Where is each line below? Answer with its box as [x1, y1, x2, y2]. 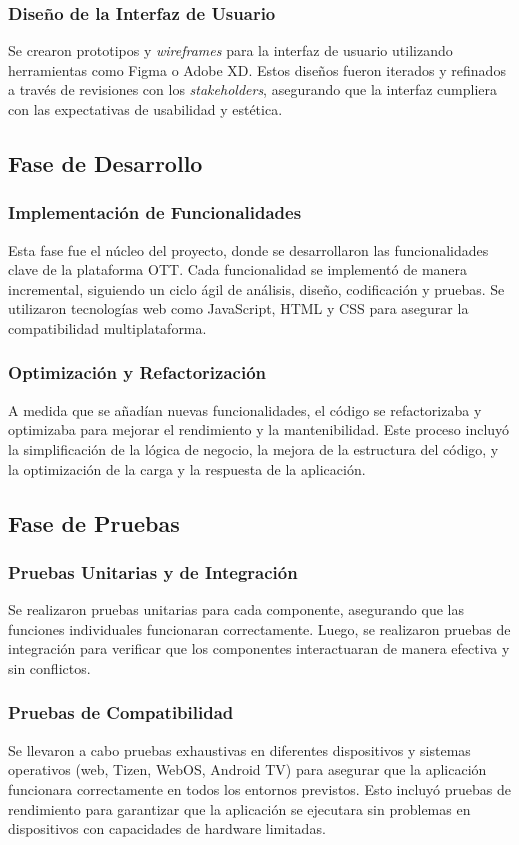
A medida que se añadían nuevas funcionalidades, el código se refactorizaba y [8, 399, 482, 420]
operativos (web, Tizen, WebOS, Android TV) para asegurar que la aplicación [8, 759, 487, 780]
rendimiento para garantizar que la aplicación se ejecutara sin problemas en [8, 798, 471, 819]
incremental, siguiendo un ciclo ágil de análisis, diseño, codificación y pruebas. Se [8, 278, 505, 299]
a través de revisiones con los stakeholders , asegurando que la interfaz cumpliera [8, 79, 498, 100]
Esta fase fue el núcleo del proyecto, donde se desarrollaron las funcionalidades [8, 239, 489, 260]
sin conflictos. [8, 657, 91, 678]
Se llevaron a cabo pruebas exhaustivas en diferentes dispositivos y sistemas [8, 739, 471, 760]
